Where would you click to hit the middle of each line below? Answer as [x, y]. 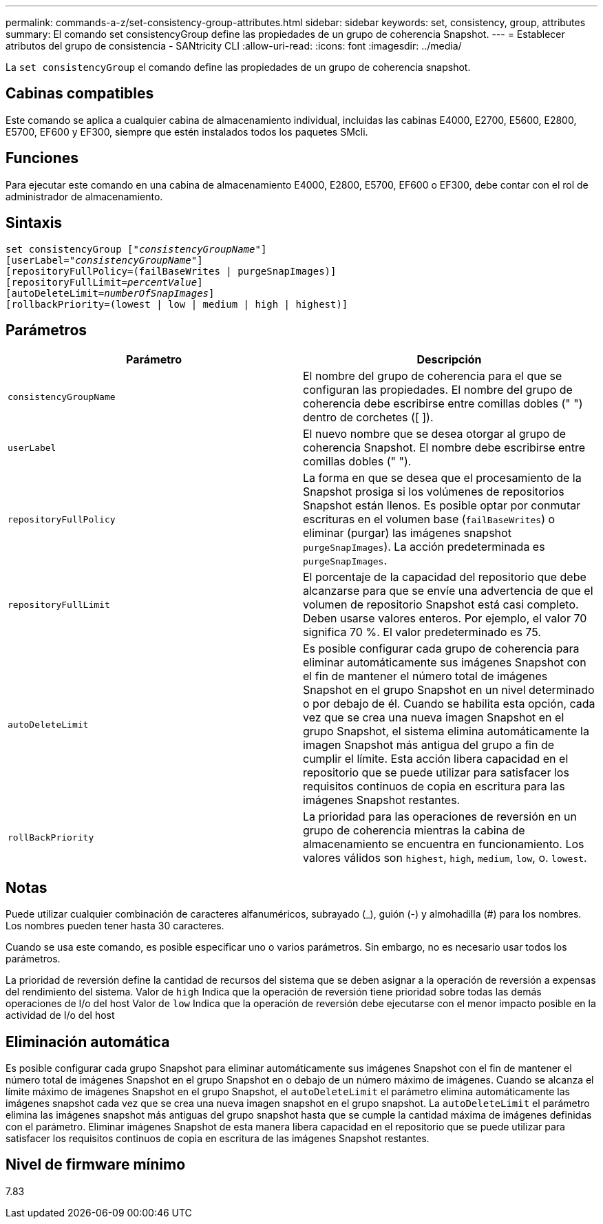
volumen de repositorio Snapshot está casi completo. [441, 605]
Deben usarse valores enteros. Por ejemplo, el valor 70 [445, 619]
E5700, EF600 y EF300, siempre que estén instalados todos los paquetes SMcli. [187, 131]
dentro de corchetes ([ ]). [368, 418]
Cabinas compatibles [80, 94]
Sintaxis [34, 223]
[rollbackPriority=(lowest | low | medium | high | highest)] [177, 304]
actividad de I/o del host [60, 1015]
